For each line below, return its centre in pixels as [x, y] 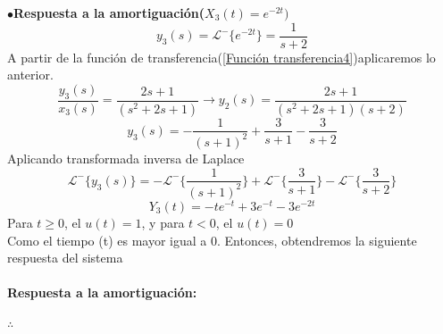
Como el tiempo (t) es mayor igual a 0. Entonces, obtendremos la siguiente [212, 240]
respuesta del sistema [65, 258]
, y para [163, 222]
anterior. [30, 75]
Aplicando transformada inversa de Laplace [126, 158]
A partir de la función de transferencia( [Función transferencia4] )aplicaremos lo [221, 57]
